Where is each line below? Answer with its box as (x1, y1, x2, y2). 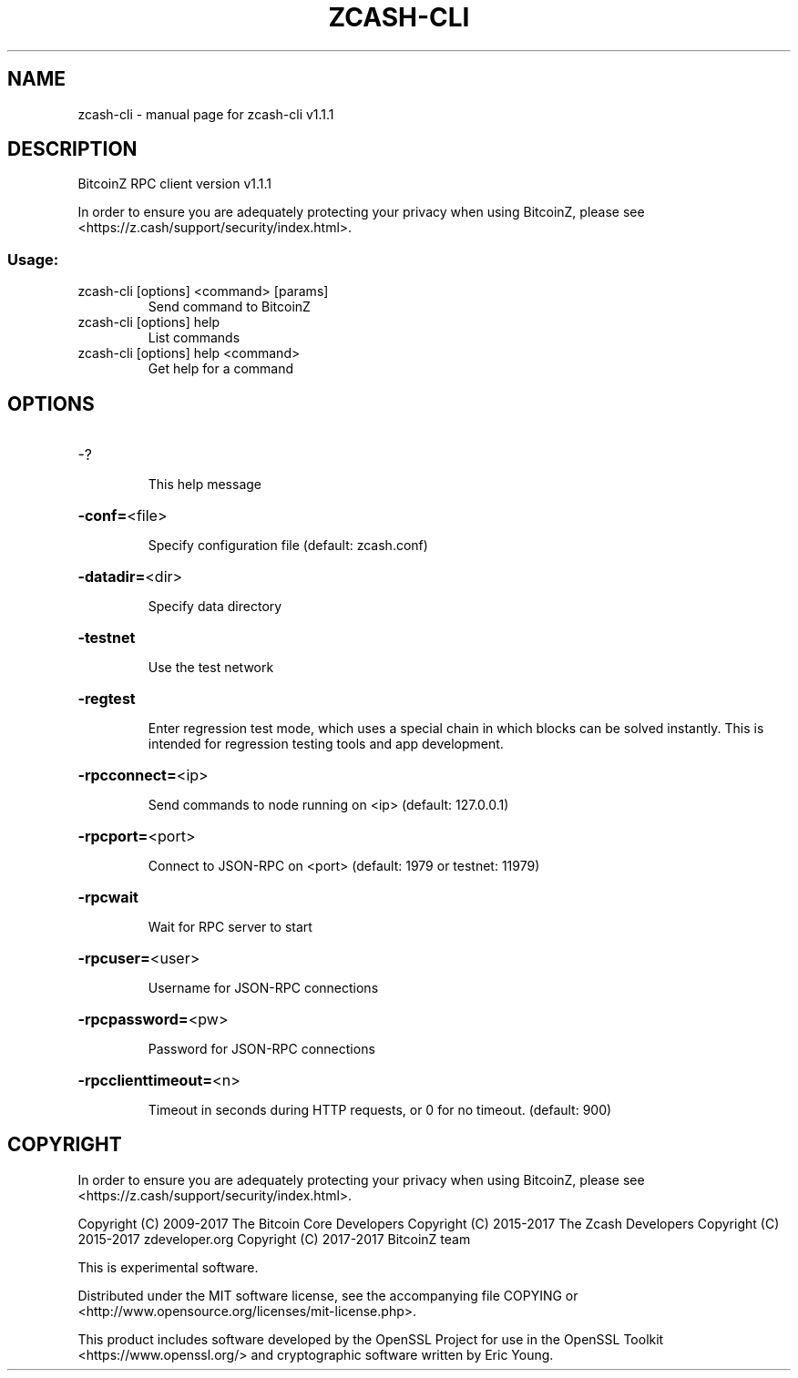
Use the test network (148, 659, 274, 676)
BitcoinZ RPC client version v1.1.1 (77, 176, 272, 192)
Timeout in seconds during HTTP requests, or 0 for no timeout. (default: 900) (148, 1102, 612, 1118)
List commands (148, 330, 240, 346)
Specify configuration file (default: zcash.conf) (148, 537, 428, 554)
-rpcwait (77, 888, 138, 907)
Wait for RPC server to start (148, 919, 312, 935)
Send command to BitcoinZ (148, 299, 311, 315)
